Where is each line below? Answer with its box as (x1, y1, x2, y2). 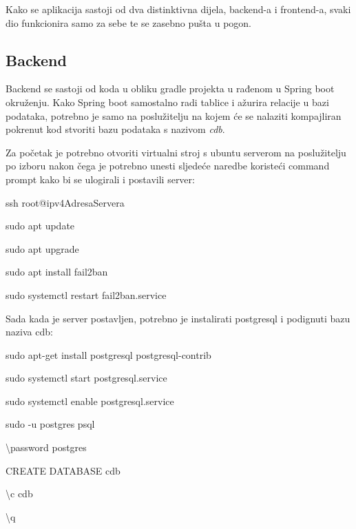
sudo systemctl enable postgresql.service (6, 393, 174, 408)
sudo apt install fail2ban (6, 264, 108, 279)
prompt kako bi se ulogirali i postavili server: (6, 172, 195, 186)
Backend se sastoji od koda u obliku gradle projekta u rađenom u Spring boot (6, 81, 335, 96)
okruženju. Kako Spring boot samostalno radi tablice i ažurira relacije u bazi (6, 94, 329, 109)
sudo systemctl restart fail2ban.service (6, 287, 167, 302)
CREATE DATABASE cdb (6, 463, 121, 477)
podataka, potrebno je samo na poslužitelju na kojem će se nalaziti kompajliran (6, 108, 342, 123)
